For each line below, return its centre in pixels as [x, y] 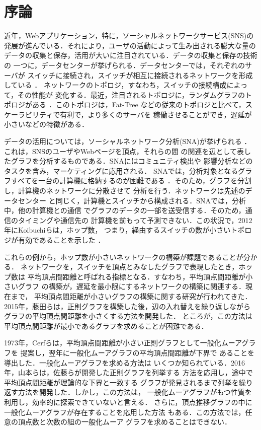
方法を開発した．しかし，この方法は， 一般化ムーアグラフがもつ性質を [135, 392]
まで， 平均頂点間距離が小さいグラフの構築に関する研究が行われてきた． [131, 296]
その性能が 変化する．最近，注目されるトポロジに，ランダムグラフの [131, 94]
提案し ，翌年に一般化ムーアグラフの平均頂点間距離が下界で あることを [138, 352]
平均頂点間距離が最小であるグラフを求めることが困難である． [106, 326]
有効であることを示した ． [61, 240]
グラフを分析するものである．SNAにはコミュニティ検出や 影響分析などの [132, 161]
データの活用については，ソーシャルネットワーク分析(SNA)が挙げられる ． [128, 141]
